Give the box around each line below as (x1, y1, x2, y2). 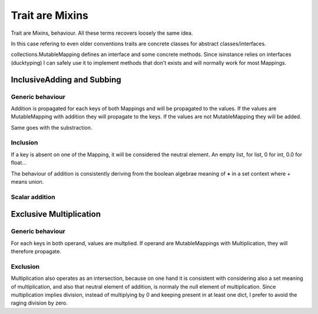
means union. (11, 178, 44, 185)
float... (11, 159, 26, 166)
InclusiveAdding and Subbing (11, 74, 122, 85)
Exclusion (11, 262, 40, 270)
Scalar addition (11, 193, 55, 201)
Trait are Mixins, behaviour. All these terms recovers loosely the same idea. (11, 29, 193, 37)
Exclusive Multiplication (11, 209, 101, 219)
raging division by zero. (11, 299, 68, 306)
